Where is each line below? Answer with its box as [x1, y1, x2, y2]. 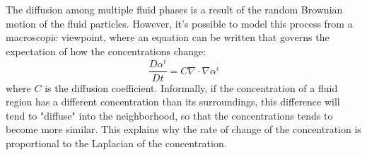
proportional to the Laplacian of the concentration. [6, 135, 227, 150]
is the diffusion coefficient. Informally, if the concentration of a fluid [45, 80, 338, 95]
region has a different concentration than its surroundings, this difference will [6, 94, 340, 109]
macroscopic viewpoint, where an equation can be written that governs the [6, 30, 330, 45]
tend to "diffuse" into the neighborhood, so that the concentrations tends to [6, 108, 333, 122]
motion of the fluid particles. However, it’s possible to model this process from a [6, 16, 353, 30]
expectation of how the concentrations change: [6, 43, 206, 58]
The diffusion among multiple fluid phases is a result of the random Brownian [6, 2, 343, 16]
